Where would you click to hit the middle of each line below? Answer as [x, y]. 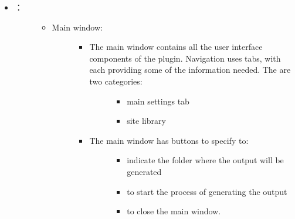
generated [144, 171]
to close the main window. [174, 211]
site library [146, 121]
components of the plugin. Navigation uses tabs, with [185, 58]
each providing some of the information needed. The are [190, 70]
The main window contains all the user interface [176, 47]
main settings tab [158, 101]
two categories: [116, 81]
